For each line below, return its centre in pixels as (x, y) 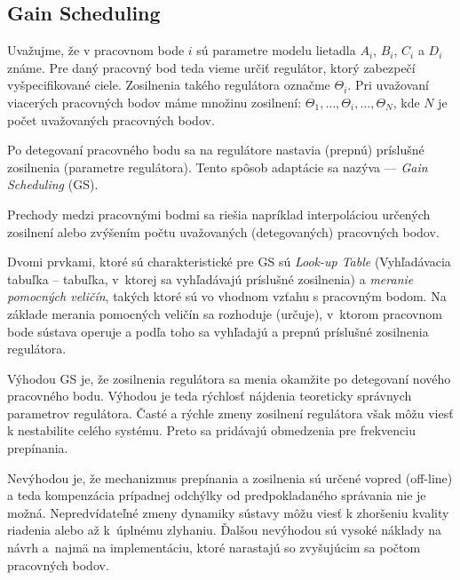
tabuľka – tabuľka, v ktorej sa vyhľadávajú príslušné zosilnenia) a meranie (210, 278)
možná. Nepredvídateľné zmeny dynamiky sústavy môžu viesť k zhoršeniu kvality (228, 512)
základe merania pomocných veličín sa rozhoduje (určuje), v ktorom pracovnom (225, 313)
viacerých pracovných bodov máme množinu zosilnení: (155, 102)
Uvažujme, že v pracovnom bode (96, 50)
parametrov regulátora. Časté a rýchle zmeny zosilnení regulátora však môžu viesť (230, 413)
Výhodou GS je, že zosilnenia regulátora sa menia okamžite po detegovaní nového (229, 378)
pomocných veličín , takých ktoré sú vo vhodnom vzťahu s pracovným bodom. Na (227, 296)
